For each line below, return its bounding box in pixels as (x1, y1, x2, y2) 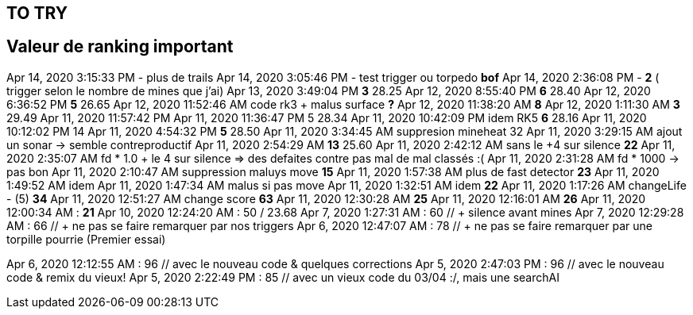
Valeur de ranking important (6, 36, 234, 57)
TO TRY (6, 3, 68, 23)
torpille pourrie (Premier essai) (6, 232, 166, 246)
